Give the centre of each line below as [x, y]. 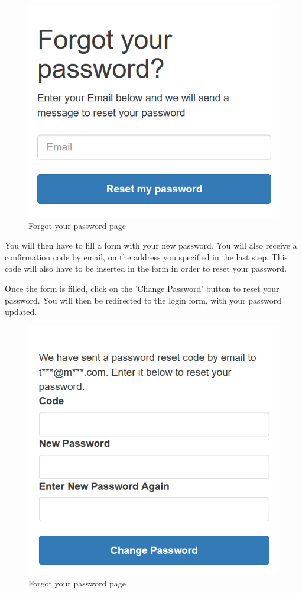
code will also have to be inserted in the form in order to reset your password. [146, 268]
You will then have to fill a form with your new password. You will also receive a [151, 245]
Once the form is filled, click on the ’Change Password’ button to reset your [142, 288]
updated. [21, 312]
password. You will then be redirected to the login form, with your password [143, 300]
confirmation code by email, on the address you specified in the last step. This [146, 257]
